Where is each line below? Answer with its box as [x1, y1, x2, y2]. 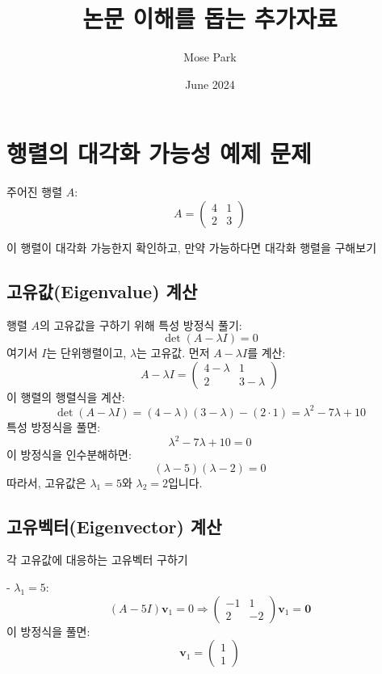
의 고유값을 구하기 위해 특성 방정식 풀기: [39, 316, 242, 333]
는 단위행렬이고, [46, 344, 127, 361]
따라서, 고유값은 [6, 474, 86, 491]
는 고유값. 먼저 [136, 344, 210, 361]
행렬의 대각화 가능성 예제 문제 [6, 137, 312, 170]
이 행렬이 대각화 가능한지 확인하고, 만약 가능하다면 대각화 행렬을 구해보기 [6, 238, 377, 255]
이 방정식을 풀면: [6, 622, 90, 639]
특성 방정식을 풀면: [6, 418, 101, 435]
